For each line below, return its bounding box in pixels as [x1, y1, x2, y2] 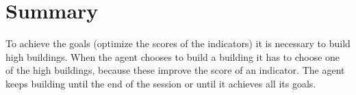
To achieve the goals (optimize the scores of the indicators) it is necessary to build [5, 36, 351, 51]
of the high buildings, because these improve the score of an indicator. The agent [5, 63, 345, 77]
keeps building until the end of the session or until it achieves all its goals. [5, 76, 316, 90]
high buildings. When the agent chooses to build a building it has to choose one [5, 49, 340, 64]
